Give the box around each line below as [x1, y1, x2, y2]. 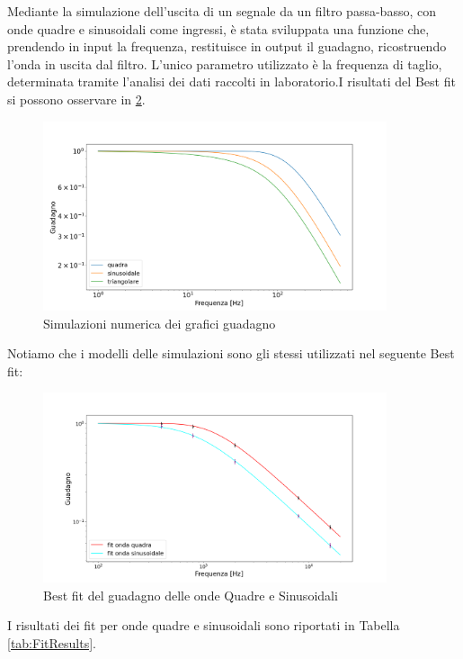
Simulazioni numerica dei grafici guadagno [43, 313, 276, 332]
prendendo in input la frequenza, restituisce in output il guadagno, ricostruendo [7, 37, 447, 56]
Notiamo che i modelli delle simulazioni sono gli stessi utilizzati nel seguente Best [7, 344, 455, 363]
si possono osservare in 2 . [7, 89, 146, 108]
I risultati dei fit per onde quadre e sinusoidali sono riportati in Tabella [7, 616, 400, 635]
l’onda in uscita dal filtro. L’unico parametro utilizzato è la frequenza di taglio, [7, 54, 442, 73]
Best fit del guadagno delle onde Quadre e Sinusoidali [43, 585, 338, 604]
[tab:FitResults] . [7, 633, 96, 652]
